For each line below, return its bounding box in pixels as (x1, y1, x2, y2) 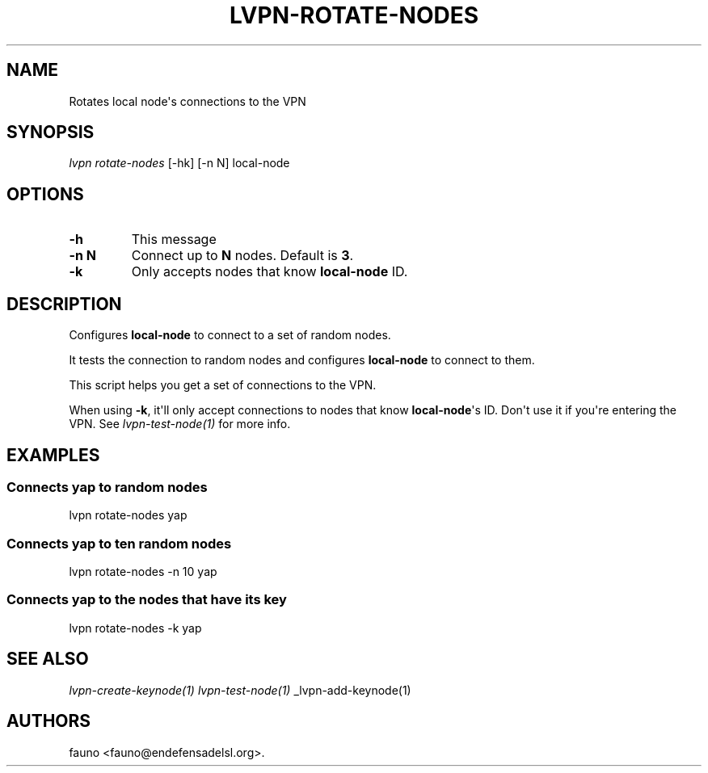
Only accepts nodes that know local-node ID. (131, 263, 408, 280)
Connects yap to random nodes (6, 478, 208, 495)
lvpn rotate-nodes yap (69, 508, 188, 523)
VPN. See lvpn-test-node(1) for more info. (69, 417, 291, 431)
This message (131, 231, 217, 248)
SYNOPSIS (6, 122, 95, 143)
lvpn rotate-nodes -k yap (69, 620, 202, 635)
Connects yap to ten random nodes (6, 535, 232, 552)
